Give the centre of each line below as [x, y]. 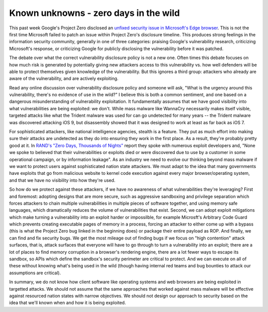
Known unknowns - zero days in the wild [95, 13]
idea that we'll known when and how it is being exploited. [67, 303]
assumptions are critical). [35, 273]
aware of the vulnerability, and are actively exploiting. [64, 78]
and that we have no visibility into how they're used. [62, 180]
